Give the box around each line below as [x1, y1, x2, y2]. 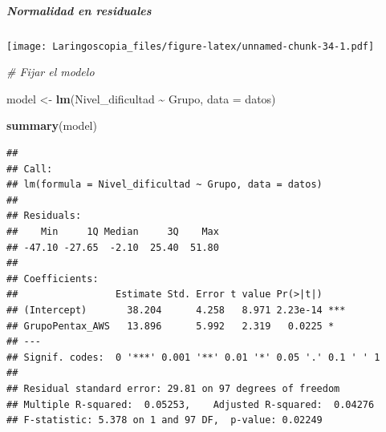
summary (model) [6, 117, 97, 134]
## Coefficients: [6, 273, 99, 285]
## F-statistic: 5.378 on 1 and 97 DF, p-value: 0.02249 [6, 414, 323, 426]
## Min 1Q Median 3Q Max [6, 225, 219, 237]
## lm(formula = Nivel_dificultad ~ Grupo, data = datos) [6, 179, 323, 191]
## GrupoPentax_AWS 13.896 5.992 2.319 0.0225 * [6, 320, 335, 332]
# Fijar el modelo [6, 63, 95, 80]
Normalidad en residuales [6, 2, 152, 18]
